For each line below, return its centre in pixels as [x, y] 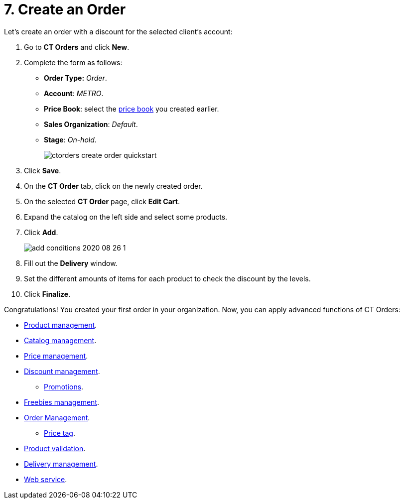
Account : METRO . [74, 93]
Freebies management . [62, 402]
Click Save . [43, 170]
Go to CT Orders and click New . [77, 47]
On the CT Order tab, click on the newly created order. [113, 186]
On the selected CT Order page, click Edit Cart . [102, 201]
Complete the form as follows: [73, 62]
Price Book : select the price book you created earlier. [132, 109]
